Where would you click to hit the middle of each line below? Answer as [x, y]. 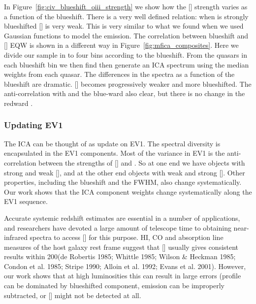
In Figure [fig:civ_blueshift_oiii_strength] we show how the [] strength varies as [126, 6]
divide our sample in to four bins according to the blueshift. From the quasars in [126, 54]
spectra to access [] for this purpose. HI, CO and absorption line [127, 237]
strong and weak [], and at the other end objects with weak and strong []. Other [125, 172]
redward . [18, 103]
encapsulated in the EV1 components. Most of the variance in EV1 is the [114, 153]
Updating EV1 [33, 125]
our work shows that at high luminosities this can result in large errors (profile [123, 276]
